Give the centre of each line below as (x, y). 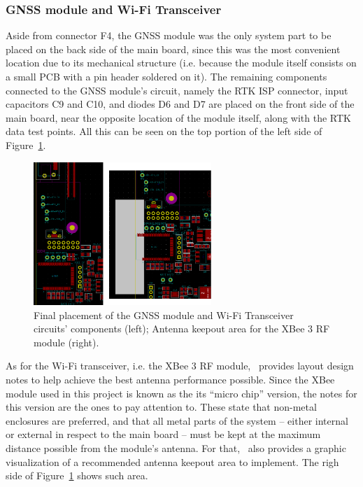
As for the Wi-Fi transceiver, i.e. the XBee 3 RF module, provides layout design (180, 366)
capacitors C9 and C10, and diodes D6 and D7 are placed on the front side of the (180, 104)
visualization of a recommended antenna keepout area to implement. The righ (172, 461)
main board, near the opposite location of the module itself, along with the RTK (178, 117)
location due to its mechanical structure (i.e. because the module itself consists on (181, 63)
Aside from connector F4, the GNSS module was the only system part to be (169, 35)
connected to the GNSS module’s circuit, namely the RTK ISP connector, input (177, 90)
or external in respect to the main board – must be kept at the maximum (163, 434)
